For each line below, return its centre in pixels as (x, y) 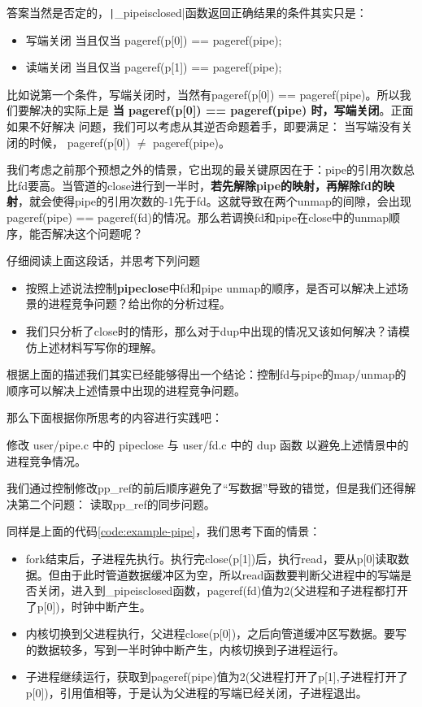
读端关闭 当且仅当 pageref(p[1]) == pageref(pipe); (154, 67)
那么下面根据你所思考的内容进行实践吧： (115, 417)
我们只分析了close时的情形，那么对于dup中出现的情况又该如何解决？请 (212, 330)
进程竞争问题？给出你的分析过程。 (139, 304)
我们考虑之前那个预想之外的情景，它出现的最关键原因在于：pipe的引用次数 (205, 169)
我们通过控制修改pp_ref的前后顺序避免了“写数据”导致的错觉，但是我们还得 (206, 488)
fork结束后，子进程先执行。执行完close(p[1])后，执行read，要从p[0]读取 (212, 558)
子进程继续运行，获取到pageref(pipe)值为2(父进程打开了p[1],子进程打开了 (217, 677)
